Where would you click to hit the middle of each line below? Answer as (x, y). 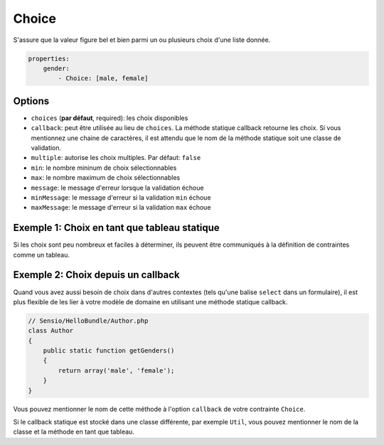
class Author (51, 331)
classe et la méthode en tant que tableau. (74, 432)
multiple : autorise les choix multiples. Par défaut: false (116, 158)
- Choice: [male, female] (103, 79)
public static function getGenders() (109, 351)
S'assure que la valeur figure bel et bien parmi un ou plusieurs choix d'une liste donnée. (142, 40)
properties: (49, 58)
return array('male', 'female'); (116, 370)
